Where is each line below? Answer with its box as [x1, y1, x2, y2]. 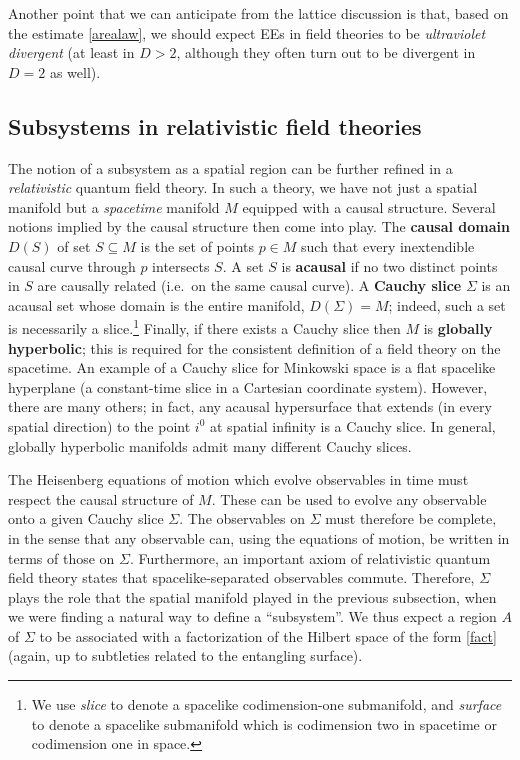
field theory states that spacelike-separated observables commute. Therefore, [8, 567, 475, 588]
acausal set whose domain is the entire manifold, [8, 294, 305, 315]
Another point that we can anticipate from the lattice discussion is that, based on [8, 3, 509, 23]
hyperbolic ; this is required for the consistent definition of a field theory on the [8, 337, 501, 358]
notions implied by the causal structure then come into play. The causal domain [8, 216, 511, 237]
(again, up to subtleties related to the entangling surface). [8, 645, 363, 666]
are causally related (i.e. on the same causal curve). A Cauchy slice [37, 275, 462, 296]
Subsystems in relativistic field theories [8, 110, 422, 141]
